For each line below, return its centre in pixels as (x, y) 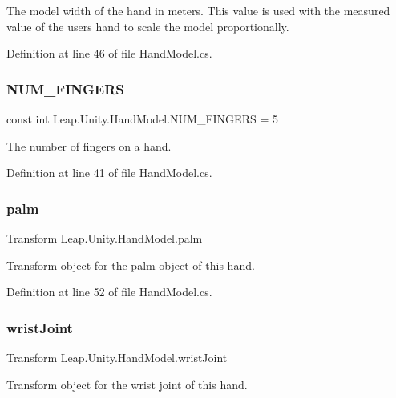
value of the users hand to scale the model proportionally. (148, 26)
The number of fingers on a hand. (89, 145)
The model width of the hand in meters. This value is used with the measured (198, 10)
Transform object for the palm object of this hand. (131, 265)
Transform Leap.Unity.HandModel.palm (105, 238)
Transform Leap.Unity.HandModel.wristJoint (117, 357)
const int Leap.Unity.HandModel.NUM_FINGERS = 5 (142, 119)
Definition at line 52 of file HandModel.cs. (109, 292)
